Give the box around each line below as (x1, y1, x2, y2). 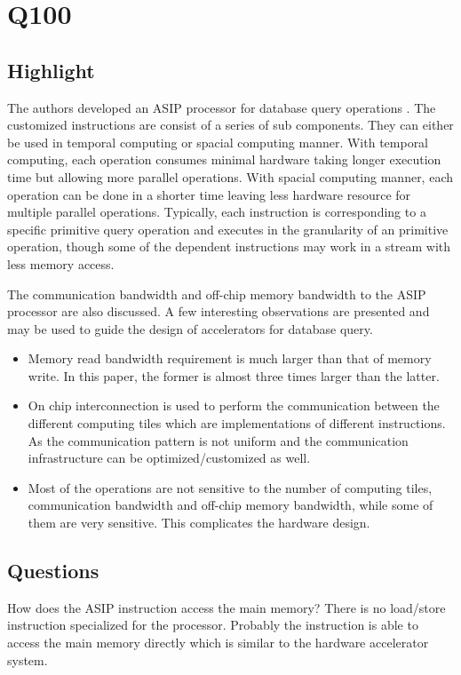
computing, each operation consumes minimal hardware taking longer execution (7, 150, 441, 169)
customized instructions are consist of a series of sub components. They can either (7, 115, 454, 134)
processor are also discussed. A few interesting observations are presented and (7, 302, 430, 321)
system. (7, 650, 48, 669)
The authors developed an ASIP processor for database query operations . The (7, 98, 436, 116)
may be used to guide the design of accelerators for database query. (7, 319, 373, 337)
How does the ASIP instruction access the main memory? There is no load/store (7, 598, 446, 616)
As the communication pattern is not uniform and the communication (28, 431, 409, 449)
